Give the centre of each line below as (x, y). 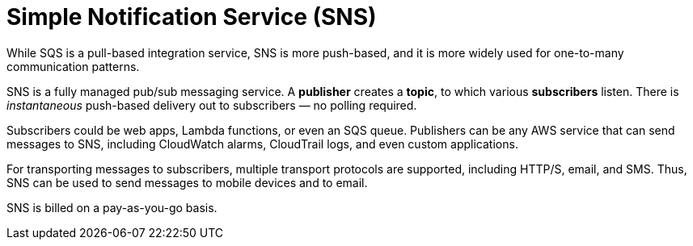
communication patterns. (73, 66)
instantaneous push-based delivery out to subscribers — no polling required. (212, 105)
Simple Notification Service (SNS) (192, 17)
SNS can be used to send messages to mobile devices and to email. (187, 182)
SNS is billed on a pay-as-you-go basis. (112, 207)
